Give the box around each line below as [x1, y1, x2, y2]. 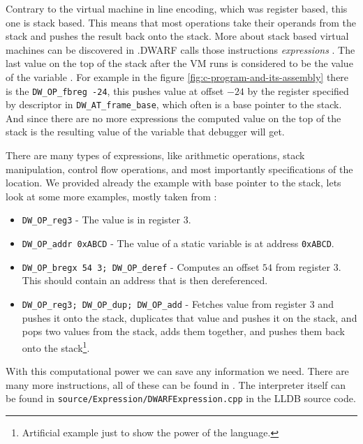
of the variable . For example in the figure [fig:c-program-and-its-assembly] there [6, 69, 349, 84]
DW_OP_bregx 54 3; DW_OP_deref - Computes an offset [22, 259, 260, 274]
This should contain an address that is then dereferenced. [22, 273, 268, 288]
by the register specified [247, 83, 349, 98]
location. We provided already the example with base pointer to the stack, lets [6, 175, 341, 190]
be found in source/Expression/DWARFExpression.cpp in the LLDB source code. [6, 391, 356, 406]
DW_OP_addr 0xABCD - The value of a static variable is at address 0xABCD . [22, 236, 334, 251]
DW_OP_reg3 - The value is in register [22, 212, 180, 227]
